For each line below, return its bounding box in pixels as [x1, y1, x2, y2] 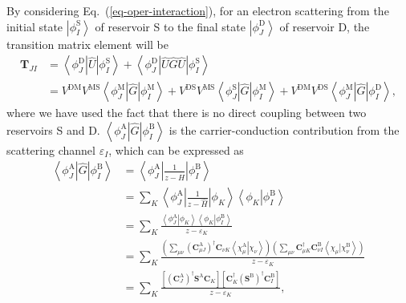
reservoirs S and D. [6, 121, 100, 138]
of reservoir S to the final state [95, 18, 246, 34]
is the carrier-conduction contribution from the [168, 121, 400, 138]
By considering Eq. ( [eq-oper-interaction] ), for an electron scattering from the [6, 2, 389, 18]
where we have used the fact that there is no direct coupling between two [6, 104, 367, 121]
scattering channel [6, 141, 95, 158]
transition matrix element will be [6, 35, 168, 52]
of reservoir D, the [279, 18, 370, 34]
